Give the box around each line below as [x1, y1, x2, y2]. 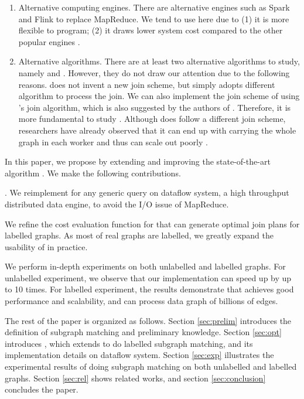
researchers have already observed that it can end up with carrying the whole [18, 124, 296, 136]
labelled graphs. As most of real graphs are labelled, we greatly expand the [5, 229, 274, 241]
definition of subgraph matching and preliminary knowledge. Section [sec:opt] [5, 326, 282, 338]
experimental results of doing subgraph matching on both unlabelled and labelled [5, 360, 297, 373]
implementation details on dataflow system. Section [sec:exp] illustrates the [5, 349, 274, 361]
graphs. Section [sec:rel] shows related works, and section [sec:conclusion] [5, 371, 266, 384]
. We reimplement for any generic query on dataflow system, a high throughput [5, 186, 289, 199]
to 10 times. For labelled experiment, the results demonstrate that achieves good [5, 283, 294, 295]
